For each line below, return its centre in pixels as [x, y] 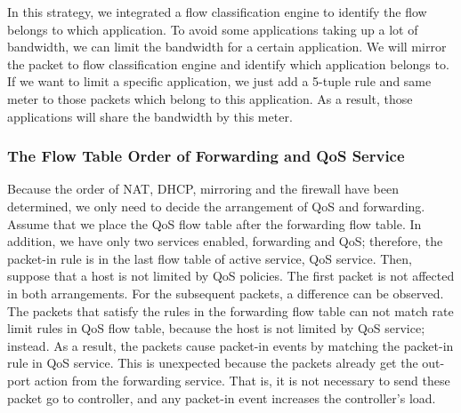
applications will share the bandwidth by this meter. [150, 116]
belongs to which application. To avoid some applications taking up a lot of [213, 29]
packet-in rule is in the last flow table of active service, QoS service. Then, [210, 258]
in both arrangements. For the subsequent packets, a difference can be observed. [226, 293]
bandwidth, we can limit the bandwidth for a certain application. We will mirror [227, 47]
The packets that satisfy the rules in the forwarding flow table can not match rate [230, 310]
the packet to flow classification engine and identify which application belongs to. [228, 64]
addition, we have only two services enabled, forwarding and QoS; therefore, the [225, 241]
